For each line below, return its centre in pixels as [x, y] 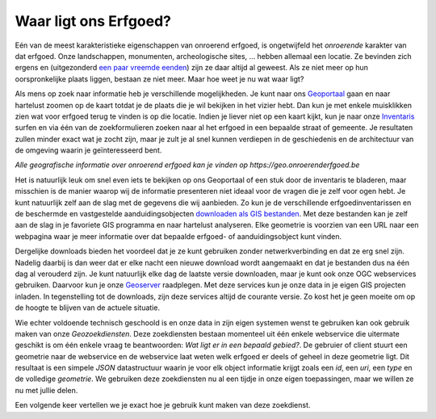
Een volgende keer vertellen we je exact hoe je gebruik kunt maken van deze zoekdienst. [163, 405]
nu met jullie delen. [46, 390]
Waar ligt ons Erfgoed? [93, 21]
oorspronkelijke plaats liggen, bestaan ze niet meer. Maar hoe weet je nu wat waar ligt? [159, 79]
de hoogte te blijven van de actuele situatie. [88, 308]
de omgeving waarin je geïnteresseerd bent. [88, 150]
